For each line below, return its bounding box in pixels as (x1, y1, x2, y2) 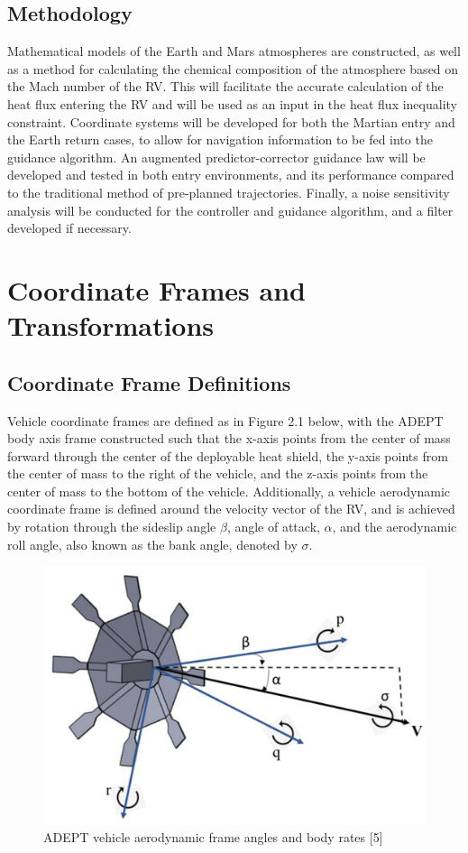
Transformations (7, 307, 215, 344)
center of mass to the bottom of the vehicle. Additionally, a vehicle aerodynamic (7, 481, 450, 500)
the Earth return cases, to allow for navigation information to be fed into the (7, 130, 433, 149)
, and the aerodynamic (332, 517, 457, 536)
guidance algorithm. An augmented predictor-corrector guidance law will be (7, 147, 426, 166)
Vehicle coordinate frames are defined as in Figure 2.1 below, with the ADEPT (7, 411, 444, 430)
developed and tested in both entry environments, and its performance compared (7, 165, 454, 184)
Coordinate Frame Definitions (7, 368, 291, 396)
